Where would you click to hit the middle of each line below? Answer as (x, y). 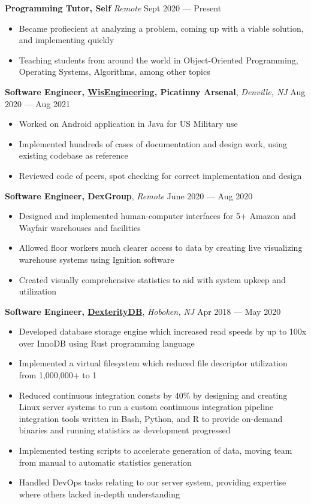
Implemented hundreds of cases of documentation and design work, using (153, 143)
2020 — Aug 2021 (37, 103)
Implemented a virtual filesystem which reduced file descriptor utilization (153, 363)
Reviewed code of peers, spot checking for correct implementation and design (160, 175)
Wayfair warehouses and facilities (80, 227)
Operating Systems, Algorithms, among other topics (114, 72)
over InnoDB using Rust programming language (107, 343)
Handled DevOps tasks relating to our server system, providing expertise (153, 482)
